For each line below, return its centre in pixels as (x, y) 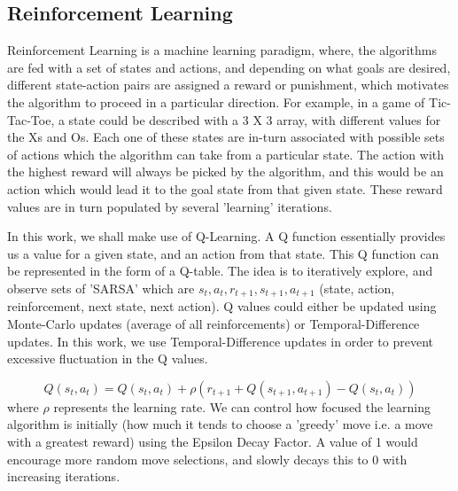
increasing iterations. (64, 476)
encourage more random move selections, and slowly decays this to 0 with (207, 459)
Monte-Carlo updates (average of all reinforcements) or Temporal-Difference (213, 323)
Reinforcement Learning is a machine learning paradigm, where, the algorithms (222, 50)
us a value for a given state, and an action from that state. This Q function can (223, 253)
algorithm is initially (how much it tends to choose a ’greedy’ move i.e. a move (220, 424)
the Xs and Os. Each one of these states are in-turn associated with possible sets (226, 137)
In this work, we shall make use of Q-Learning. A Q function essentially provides (226, 236)
